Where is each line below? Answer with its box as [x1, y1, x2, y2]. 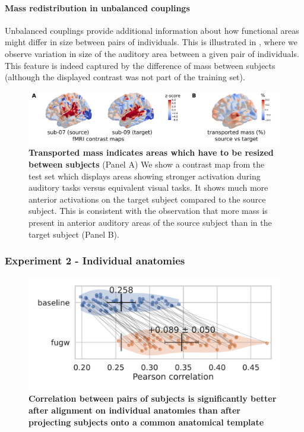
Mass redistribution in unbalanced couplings [5, 1, 190, 14]
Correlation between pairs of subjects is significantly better [28, 392, 277, 405]
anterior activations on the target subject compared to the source [28, 193, 266, 205]
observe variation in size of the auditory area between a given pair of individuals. [5, 47, 299, 59]
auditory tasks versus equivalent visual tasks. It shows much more [28, 181, 268, 194]
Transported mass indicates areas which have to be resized [28, 146, 274, 159]
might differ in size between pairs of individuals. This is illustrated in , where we [5, 36, 297, 48]
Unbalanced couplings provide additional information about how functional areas [5, 24, 299, 36]
